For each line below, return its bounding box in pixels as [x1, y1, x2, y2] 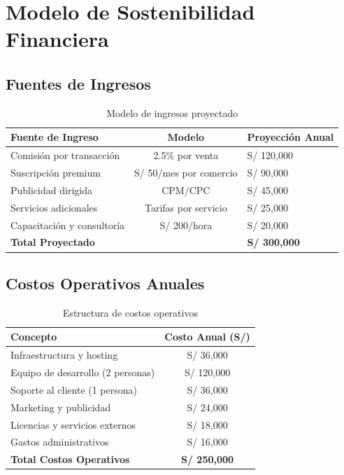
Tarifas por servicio [144, 200, 227, 214]
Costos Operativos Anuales [6, 272, 205, 294]
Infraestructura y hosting [10, 347, 118, 362]
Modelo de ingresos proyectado [106, 105, 238, 120]
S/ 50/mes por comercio [134, 165, 238, 180]
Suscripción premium [10, 165, 101, 180]
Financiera [6, 25, 109, 53]
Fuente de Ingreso [10, 130, 99, 144]
